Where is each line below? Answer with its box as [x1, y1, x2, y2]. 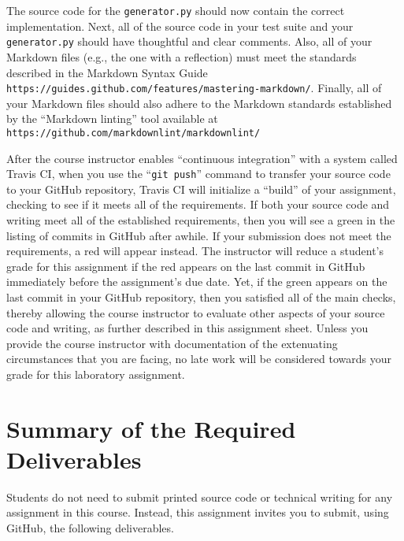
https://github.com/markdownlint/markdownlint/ [6, 127, 261, 139]
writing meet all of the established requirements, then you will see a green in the [6, 212, 395, 228]
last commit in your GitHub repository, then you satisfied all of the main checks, [6, 289, 396, 305]
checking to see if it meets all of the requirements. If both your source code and [6, 196, 390, 213]
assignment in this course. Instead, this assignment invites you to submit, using [6, 504, 389, 521]
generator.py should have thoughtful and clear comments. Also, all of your [6, 33, 372, 50]
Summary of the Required [6, 412, 296, 444]
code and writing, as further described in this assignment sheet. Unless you [6, 320, 369, 336]
